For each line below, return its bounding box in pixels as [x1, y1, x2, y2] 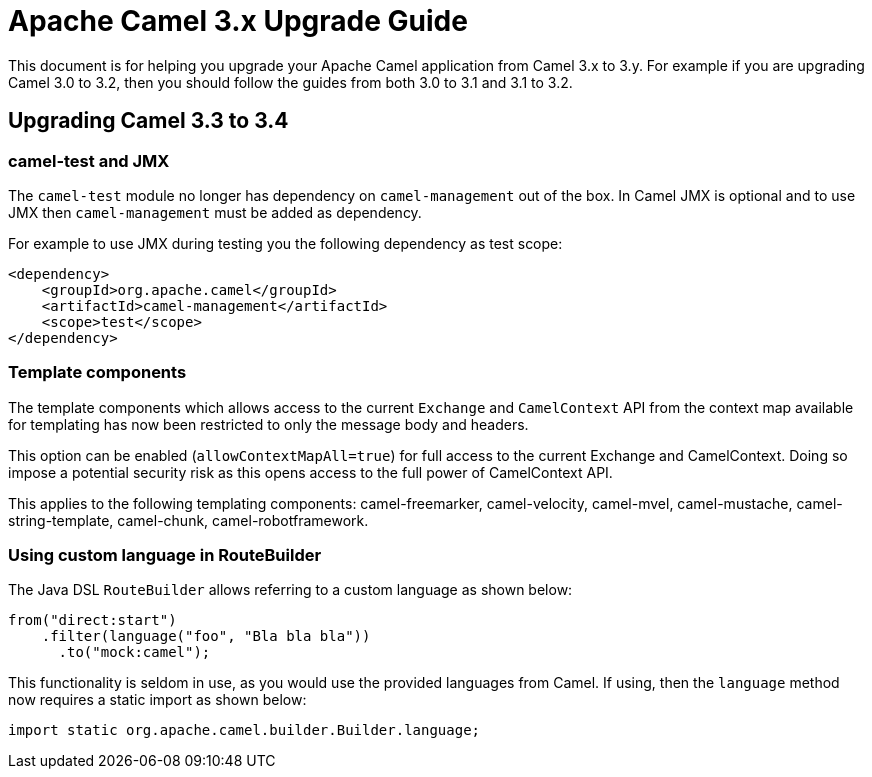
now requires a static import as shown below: [8, 691, 307, 709]
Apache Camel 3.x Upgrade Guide [8, 4, 468, 38]
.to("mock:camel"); [58, 644, 211, 661]
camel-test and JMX [8, 150, 170, 171]
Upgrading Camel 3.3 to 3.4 [8, 108, 289, 134]
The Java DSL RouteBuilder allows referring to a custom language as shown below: [8, 581, 573, 599]
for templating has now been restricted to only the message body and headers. [8, 415, 529, 433]
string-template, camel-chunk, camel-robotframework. [8, 511, 369, 529]
